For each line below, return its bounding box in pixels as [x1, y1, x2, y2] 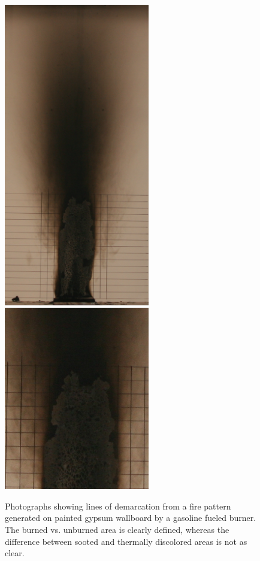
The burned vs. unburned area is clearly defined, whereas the [5, 523, 229, 535]
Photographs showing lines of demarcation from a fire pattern [5, 499, 231, 512]
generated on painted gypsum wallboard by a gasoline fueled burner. [5, 511, 256, 524]
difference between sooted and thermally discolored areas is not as [5, 535, 247, 547]
